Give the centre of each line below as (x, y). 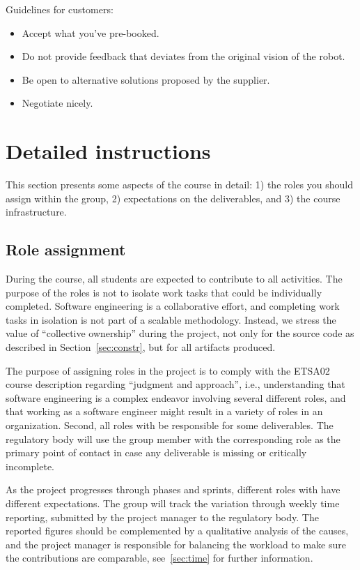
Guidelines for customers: (60, 9)
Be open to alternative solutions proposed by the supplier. (146, 79)
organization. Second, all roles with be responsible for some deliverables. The (170, 425)
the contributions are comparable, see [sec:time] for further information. (159, 558)
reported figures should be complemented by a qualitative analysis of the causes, (177, 531)
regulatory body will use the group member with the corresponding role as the (173, 438)
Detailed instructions (108, 151)
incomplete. (30, 466)
